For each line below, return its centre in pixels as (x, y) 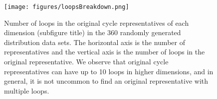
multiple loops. (27, 90)
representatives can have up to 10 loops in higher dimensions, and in (109, 71)
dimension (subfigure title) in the (55, 32)
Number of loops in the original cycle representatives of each (97, 23)
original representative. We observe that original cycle (86, 62)
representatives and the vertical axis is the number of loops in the (105, 52)
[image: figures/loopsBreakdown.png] (67, 7)
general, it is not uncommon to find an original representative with (106, 81)
